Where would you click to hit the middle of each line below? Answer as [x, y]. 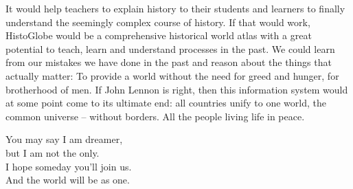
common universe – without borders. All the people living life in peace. [155, 116]
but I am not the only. [53, 152]
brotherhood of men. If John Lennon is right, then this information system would [177, 89]
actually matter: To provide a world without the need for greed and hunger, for [172, 75]
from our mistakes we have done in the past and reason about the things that [169, 62]
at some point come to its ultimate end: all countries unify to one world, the [166, 103]
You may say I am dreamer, [64, 139]
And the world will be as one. [68, 180]
